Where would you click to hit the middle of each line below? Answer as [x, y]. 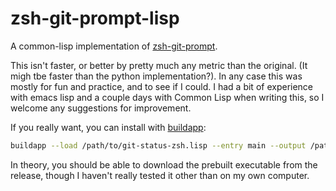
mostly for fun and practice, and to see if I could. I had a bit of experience [162, 86]
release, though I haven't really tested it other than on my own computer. [160, 175]
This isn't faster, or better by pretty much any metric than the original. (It [159, 65]
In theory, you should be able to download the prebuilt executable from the [164, 164]
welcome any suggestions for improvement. [101, 108]
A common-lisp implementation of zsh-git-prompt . [114, 46]
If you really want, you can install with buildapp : [108, 127]
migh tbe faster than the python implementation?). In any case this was [156, 76]
